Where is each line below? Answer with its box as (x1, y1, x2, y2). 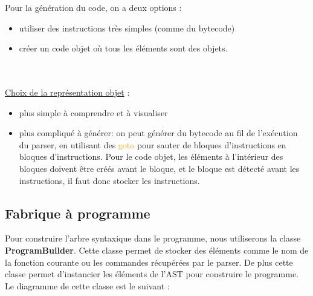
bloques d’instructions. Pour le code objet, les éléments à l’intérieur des (19, 150, 283, 163)
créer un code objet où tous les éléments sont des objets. (19, 42, 228, 54)
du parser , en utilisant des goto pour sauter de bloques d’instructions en (19, 138, 286, 151)
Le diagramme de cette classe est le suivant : (5, 279, 170, 292)
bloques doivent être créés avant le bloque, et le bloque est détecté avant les (19, 162, 300, 174)
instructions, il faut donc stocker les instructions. (19, 174, 200, 186)
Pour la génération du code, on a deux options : (5, 1, 182, 13)
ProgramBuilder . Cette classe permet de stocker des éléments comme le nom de (5, 243, 309, 256)
